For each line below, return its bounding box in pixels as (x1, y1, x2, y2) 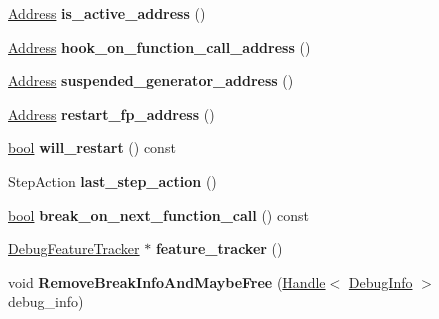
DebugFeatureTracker (8, 238, 140, 259)
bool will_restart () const (8, 137, 176, 158)
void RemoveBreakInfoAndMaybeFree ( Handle (8, 271, 326, 292)
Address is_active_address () (8, 3, 206, 23)
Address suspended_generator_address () (8, 70, 294, 91)
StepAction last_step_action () (8, 170, 217, 191)
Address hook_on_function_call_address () (8, 36, 311, 57)
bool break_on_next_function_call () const (8, 204, 309, 225)
